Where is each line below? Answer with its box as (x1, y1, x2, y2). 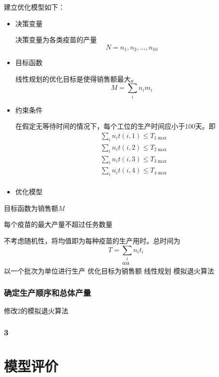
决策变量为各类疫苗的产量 (15, 34, 97, 45)
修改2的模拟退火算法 (4, 305, 68, 315)
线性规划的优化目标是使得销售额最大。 (15, 73, 138, 84)
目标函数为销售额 (4, 203, 58, 213)
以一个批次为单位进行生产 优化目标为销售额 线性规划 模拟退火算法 (4, 266, 214, 276)
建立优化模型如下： (4, 2, 65, 12)
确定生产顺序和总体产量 (4, 286, 91, 298)
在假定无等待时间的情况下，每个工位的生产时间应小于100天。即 (15, 121, 216, 131)
